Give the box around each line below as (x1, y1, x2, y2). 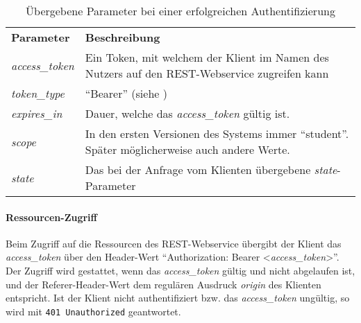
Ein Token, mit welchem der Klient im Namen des (85, 49, 329, 65)
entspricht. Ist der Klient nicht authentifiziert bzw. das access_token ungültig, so (6, 290, 350, 305)
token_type (11, 85, 65, 101)
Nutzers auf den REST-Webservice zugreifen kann (85, 65, 329, 81)
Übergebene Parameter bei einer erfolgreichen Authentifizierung (26, 3, 335, 19)
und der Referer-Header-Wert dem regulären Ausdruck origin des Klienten (6, 277, 321, 291)
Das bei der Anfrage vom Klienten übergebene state (85, 161, 337, 177)
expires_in (11, 105, 62, 121)
